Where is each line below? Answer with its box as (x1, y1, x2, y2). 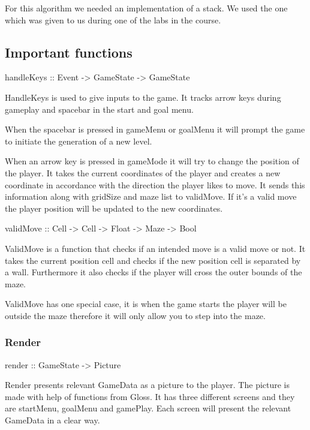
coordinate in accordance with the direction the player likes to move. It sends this (5, 178, 305, 191)
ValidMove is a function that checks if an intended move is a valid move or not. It (5, 242, 306, 254)
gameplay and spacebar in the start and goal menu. (5, 103, 194, 115)
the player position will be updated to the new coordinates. (5, 202, 223, 214)
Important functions (5, 43, 133, 61)
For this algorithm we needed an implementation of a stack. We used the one (5, 2, 288, 14)
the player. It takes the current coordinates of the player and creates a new (5, 166, 281, 179)
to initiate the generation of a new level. (5, 134, 152, 147)
